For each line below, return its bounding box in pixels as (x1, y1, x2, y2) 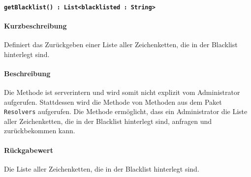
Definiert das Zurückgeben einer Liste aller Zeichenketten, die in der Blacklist (4, 39, 238, 50)
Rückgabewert (4, 145, 53, 155)
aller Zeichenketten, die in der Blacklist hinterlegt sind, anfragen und (4, 116, 212, 126)
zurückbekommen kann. (4, 125, 75, 136)
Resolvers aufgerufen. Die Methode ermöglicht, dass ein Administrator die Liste (4, 106, 248, 117)
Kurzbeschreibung (4, 20, 67, 30)
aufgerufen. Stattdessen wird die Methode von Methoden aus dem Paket (4, 96, 222, 107)
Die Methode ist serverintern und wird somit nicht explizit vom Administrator (4, 87, 240, 97)
